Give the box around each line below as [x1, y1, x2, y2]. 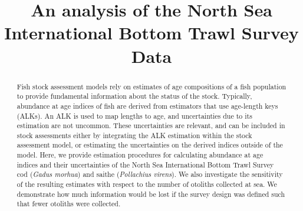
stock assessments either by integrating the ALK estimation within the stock [17, 130, 252, 140]
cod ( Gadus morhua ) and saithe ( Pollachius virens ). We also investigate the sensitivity [17, 169, 283, 179]
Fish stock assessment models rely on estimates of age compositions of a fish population [17, 81, 286, 91]
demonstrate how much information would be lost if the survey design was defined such [17, 189, 285, 199]
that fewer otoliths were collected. [17, 199, 121, 209]
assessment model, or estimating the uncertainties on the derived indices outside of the [17, 140, 283, 150]
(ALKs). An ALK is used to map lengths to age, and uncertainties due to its [17, 110, 252, 120]
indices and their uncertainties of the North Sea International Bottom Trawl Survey [17, 159, 274, 169]
